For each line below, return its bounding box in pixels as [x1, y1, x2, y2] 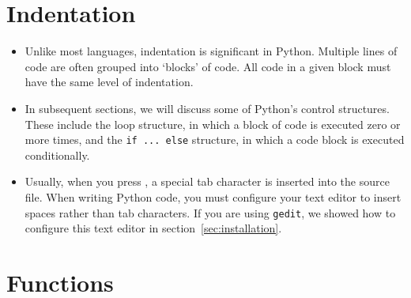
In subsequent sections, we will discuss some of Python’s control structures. [25, 100, 390, 116]
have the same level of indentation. [25, 74, 194, 90]
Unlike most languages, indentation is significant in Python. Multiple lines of [25, 43, 398, 59]
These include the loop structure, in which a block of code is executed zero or [25, 115, 401, 132]
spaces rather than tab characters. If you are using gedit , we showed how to [25, 204, 396, 221]
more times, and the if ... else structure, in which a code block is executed [25, 131, 405, 148]
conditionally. [25, 146, 90, 163]
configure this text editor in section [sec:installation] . [25, 220, 282, 236]
